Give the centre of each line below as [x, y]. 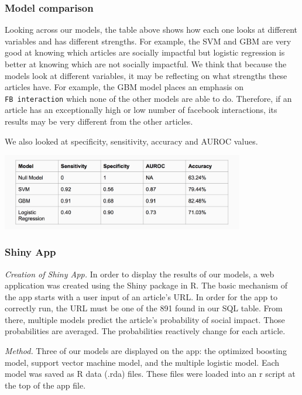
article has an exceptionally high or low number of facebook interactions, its [141, 110]
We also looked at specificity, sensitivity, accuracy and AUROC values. [131, 141]
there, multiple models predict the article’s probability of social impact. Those [145, 319]
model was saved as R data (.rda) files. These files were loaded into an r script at [150, 374]
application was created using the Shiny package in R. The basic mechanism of [146, 285]
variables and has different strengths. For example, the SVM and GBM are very [148, 41]
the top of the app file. [45, 385]
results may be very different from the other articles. [99, 121]
